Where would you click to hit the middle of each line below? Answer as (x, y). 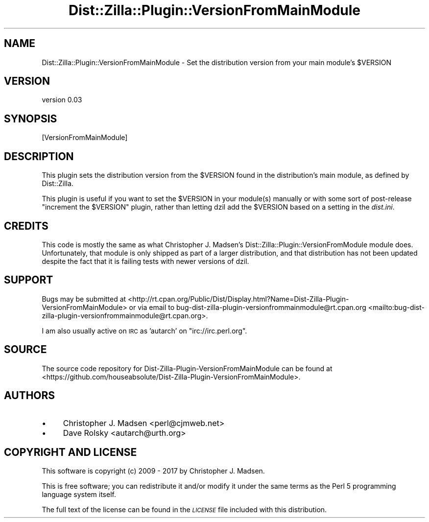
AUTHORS (30, 396)
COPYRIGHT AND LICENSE (71, 452)
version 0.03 (62, 100)
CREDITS (26, 226)
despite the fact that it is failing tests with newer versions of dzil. (145, 261)
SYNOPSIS (31, 119)
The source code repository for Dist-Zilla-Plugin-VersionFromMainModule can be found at (187, 368)
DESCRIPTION (39, 156)
